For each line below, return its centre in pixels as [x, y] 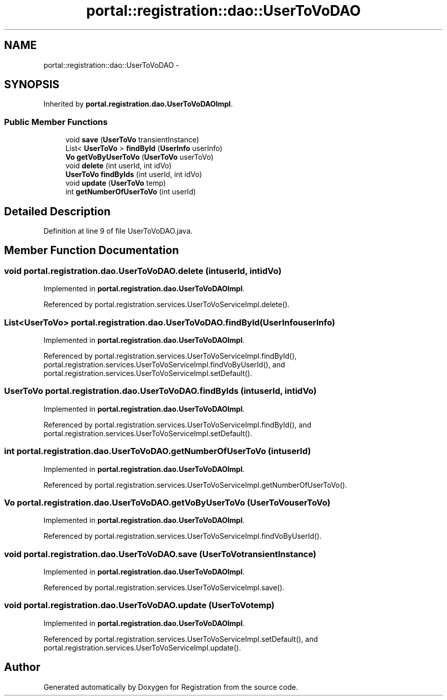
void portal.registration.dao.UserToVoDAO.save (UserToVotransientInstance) [160, 554]
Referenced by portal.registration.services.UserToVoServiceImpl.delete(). [167, 305]
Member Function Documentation [92, 251]
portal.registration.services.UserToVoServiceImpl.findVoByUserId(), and [164, 365]
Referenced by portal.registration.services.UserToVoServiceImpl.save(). [164, 587]
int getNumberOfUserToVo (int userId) [131, 192]
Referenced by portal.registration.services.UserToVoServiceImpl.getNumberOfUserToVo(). [195, 485]
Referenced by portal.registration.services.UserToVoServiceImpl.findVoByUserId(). [183, 536]
